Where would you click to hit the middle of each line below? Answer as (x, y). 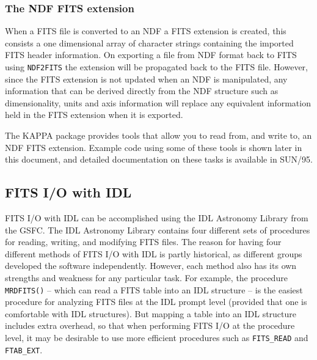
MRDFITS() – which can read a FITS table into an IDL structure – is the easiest (154, 289)
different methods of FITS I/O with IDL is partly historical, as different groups (154, 253)
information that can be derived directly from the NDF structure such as (142, 91)
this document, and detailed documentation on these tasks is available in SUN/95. (159, 159)
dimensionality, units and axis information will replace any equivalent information (158, 102)
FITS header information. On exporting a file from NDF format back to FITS (151, 55)
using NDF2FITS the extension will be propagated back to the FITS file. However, (156, 67)
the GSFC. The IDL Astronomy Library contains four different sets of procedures (158, 230)
